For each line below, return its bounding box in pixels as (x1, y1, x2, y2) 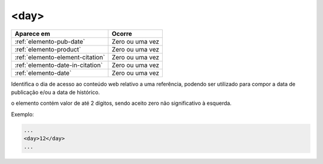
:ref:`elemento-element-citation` (14, 53, 105, 61)
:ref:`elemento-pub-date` (14, 37, 86, 45)
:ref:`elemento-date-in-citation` (14, 60, 103, 69)
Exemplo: (11, 111, 34, 118)
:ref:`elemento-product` (14, 45, 81, 53)
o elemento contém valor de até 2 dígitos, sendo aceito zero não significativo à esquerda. (11, 99, 232, 107)
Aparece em (14, 29, 50, 38)
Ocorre (111, 29, 133, 38)
